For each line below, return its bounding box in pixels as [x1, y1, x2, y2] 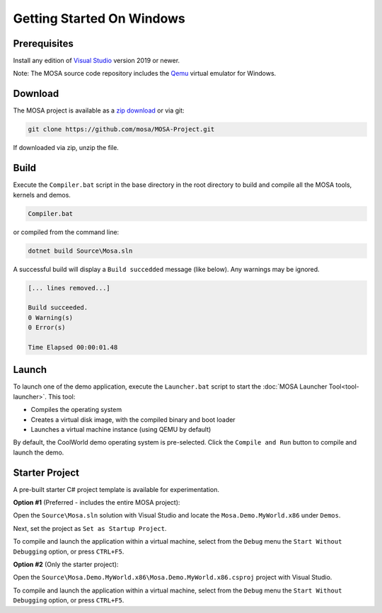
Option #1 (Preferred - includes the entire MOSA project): [13, 498, 180, 507]
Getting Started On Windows [13, 11, 185, 26]
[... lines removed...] [28, 284, 111, 292]
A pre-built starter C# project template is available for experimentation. [13, 485, 219, 493]
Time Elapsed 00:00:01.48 [28, 343, 118, 351]
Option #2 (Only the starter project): [13, 560, 119, 568]
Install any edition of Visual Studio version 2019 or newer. [13, 57, 180, 65]
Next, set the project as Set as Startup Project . [13, 524, 167, 532]
